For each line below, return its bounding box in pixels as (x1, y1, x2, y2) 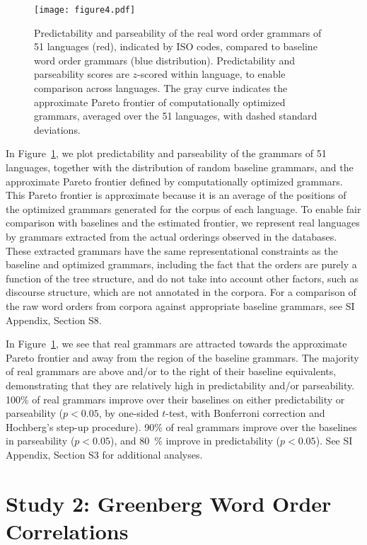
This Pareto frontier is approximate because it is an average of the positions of (6, 188, 346, 202)
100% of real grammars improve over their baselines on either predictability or (6, 391, 345, 406)
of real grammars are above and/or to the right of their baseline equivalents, (6, 364, 337, 379)
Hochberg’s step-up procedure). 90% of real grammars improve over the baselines (6, 419, 357, 434)
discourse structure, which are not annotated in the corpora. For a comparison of (6, 285, 356, 299)
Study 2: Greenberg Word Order (6, 488, 332, 517)
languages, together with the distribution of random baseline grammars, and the (6, 160, 354, 174)
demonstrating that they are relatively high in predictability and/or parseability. (6, 377, 355, 392)
